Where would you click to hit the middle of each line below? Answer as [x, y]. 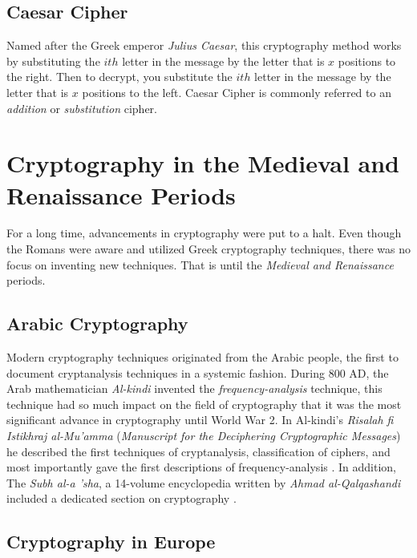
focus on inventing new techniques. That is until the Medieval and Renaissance [200, 264]
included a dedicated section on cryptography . [121, 498]
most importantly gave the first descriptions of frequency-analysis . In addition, [201, 467]
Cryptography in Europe [111, 542]
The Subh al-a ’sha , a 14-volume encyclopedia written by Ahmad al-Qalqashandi [204, 482]
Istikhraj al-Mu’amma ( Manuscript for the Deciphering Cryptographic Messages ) [204, 436]
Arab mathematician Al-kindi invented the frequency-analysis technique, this [194, 388]
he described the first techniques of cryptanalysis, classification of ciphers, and [198, 451]
